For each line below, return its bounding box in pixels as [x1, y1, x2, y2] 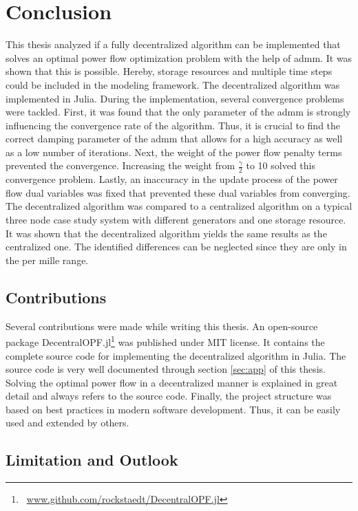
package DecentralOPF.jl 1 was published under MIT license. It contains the [6, 333, 325, 349]
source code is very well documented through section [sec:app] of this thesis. [6, 362, 326, 376]
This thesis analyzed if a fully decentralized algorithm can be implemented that [6, 37, 341, 52]
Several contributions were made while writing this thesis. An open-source [6, 318, 318, 333]
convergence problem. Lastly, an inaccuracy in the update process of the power [6, 172, 338, 186]
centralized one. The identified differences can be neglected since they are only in [6, 239, 347, 254]
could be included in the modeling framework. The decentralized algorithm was [6, 77, 340, 91]
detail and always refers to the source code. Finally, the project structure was [6, 389, 332, 403]
